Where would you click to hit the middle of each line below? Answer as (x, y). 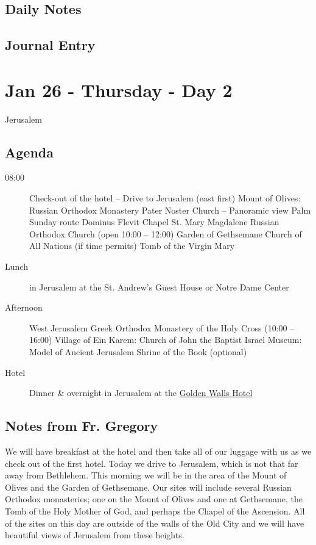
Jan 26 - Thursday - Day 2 (119, 89)
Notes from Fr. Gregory (82, 426)
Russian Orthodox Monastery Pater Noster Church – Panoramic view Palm (170, 210)
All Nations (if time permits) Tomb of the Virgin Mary (132, 246)
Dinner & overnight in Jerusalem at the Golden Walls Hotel (141, 393)
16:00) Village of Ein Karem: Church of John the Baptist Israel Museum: (166, 340)
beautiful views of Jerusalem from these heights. (95, 535)
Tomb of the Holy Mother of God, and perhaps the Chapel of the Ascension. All (155, 511)
